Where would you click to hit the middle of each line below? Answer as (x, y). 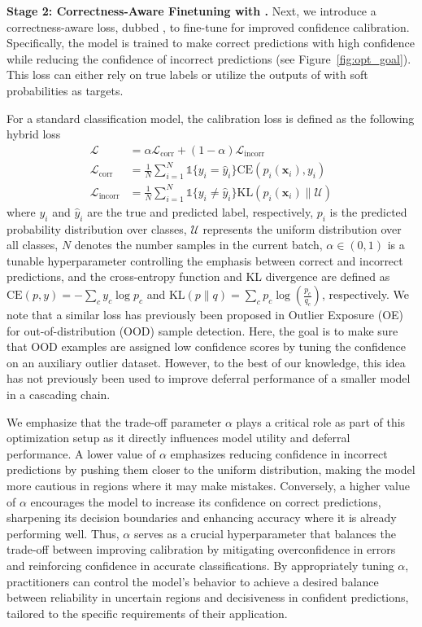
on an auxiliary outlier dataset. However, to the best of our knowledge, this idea (206, 362)
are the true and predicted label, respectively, (200, 211)
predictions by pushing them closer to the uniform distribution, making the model (211, 469)
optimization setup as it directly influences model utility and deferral (178, 438)
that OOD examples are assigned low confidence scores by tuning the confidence (207, 346)
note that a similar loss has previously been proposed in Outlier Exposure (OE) (205, 315)
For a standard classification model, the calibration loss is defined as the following (211, 118)
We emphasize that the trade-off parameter (114, 421)
